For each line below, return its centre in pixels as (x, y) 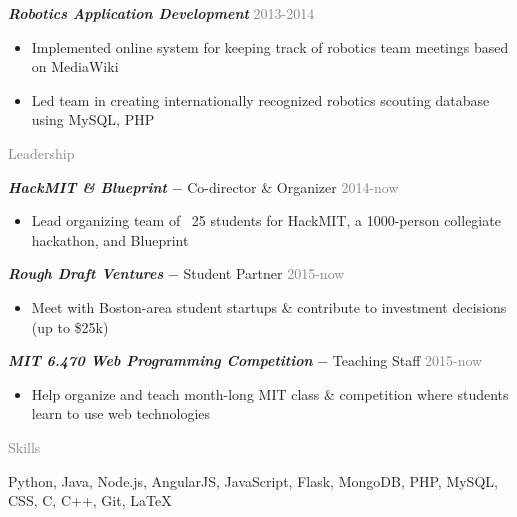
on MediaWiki (75, 66)
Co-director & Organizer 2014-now (293, 186)
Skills (24, 446)
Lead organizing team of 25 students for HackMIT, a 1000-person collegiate (266, 220)
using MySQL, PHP (93, 119)
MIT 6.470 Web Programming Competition (160, 360)
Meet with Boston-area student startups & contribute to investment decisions (269, 306)
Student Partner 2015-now (264, 273)
